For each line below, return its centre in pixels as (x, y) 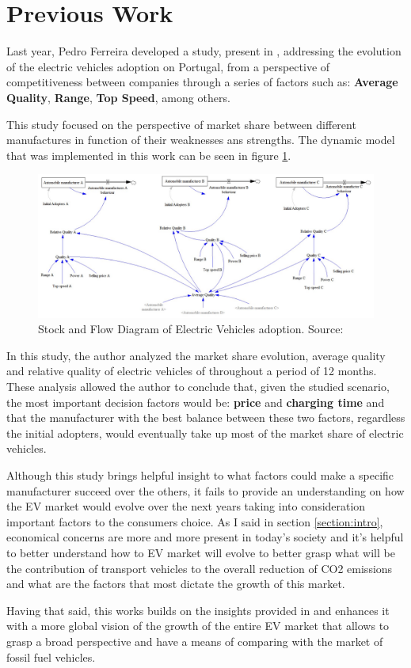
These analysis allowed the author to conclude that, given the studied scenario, (198, 387)
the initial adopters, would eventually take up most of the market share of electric (205, 433)
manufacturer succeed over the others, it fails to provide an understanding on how (205, 490)
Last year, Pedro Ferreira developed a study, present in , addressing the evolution (204, 51)
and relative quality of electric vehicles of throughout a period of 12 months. (192, 371)
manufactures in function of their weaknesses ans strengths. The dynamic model (201, 140)
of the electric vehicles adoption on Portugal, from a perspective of (168, 66)
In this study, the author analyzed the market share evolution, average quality (196, 355)
